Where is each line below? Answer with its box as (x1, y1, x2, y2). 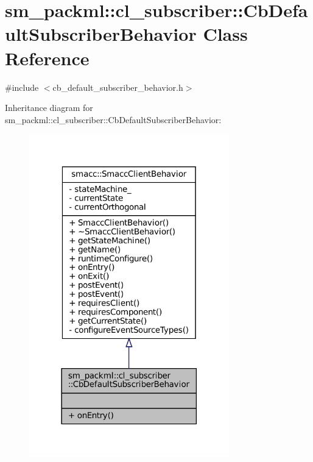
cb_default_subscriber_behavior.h (52, 80, 183, 93)
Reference (5, 45, 90, 70)
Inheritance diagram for (5, 101, 93, 114)
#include (5, 80, 39, 93)
